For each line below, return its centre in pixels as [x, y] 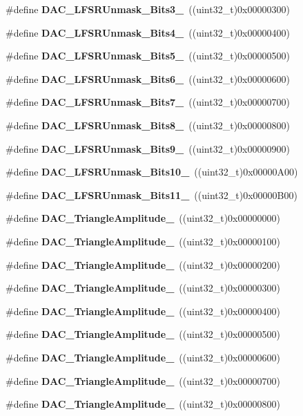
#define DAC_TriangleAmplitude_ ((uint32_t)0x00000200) [143, 264]
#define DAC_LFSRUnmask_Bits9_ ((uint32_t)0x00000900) [148, 148]
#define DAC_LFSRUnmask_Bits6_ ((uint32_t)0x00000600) [148, 78]
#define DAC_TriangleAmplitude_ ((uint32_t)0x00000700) [143, 380]
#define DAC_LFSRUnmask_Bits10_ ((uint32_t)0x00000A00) [152, 172]
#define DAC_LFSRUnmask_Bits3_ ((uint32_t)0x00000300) [148, 9]
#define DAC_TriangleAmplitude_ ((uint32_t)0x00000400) [143, 311]
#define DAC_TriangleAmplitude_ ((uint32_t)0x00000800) [143, 404]
